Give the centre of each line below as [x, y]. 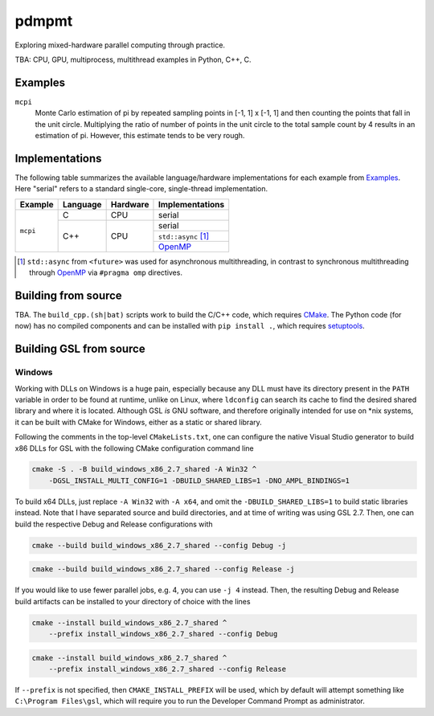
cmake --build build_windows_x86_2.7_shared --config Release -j [163, 569]
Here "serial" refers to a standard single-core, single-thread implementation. [141, 189]
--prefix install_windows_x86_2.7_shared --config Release [168, 669]
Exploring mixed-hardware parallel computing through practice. [120, 45]
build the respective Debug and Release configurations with [114, 524]
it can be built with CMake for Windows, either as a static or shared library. [139, 422]
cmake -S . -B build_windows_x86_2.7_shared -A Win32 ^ [144, 469]
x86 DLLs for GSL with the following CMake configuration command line [134, 448]
